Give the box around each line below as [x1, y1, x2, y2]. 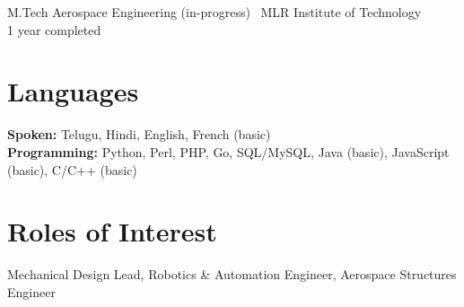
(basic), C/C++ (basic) [7, 160, 137, 179]
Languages [7, 73, 139, 110]
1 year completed [7, 20, 101, 39]
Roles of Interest [7, 213, 217, 250]
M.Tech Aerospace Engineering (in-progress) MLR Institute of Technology [7, 3, 422, 21]
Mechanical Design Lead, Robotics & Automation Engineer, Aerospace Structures [7, 265, 457, 284]
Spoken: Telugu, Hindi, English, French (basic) [7, 125, 271, 144]
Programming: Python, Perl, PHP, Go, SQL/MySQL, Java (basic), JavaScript [7, 142, 450, 161]
